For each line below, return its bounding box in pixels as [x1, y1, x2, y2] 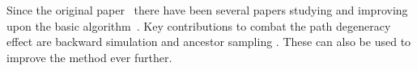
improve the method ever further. [6, 48, 172, 65]
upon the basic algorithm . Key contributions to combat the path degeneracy [6, 17, 391, 34]
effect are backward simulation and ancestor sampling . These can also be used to [6, 33, 411, 50]
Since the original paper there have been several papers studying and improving [6, 2, 408, 18]
